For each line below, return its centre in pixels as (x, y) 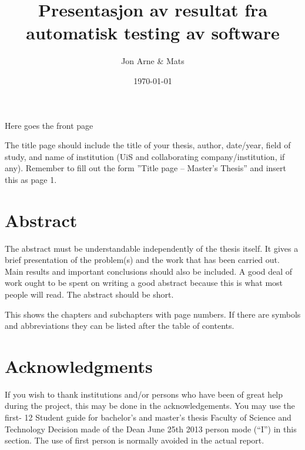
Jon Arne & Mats (153, 61)
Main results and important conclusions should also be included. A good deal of (149, 271)
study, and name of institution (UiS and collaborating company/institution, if (145, 156)
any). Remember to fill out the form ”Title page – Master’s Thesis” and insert (146, 168)
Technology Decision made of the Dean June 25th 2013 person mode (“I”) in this (151, 429)
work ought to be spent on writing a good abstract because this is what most (144, 283)
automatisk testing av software (153, 33)
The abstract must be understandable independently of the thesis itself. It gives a (152, 248)
